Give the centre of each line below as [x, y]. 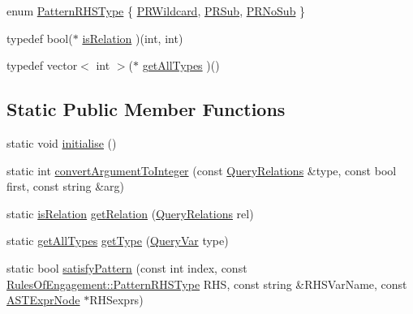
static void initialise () [62, 142]
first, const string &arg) [66, 186]
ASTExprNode [43, 300]
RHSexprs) [116, 300]
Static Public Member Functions [146, 109]
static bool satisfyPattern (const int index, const [127, 267]
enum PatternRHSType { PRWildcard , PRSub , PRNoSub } [156, 11]
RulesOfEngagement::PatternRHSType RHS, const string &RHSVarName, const [207, 284]
